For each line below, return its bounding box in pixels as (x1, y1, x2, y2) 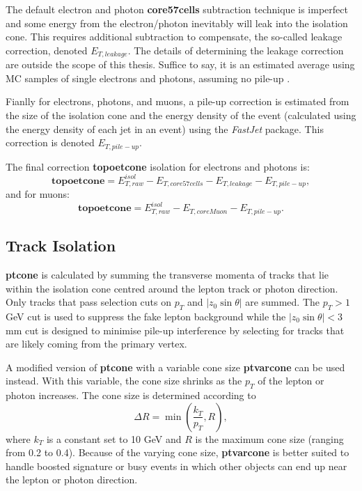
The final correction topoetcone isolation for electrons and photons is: (6, 159, 310, 173)
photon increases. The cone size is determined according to (6, 388, 256, 403)
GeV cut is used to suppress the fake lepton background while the (6, 309, 286, 323)
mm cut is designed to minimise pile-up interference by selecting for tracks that (6, 322, 345, 337)
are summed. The (245, 295, 320, 309)
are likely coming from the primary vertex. (6, 336, 187, 351)
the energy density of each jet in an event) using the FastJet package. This (6, 121, 324, 136)
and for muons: (6, 187, 70, 201)
